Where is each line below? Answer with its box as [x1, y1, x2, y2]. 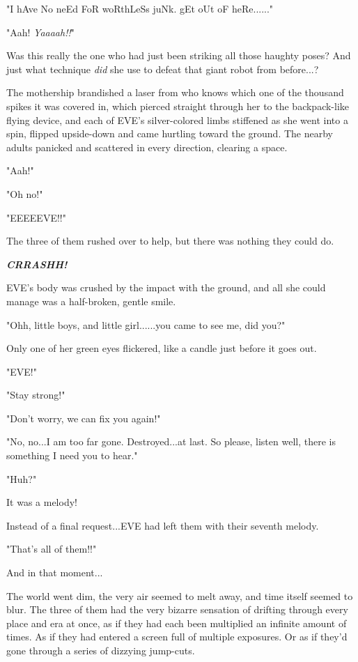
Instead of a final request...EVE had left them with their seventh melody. [6, 518, 319, 532]
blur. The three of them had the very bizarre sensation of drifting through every [6, 602, 348, 617]
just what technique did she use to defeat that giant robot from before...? [6, 61, 319, 76]
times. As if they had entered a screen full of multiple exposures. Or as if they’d [6, 629, 348, 644]
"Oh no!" [6, 186, 43, 201]
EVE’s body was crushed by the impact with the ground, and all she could [6, 280, 326, 295]
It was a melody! [6, 495, 77, 509]
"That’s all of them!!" [6, 541, 97, 556]
